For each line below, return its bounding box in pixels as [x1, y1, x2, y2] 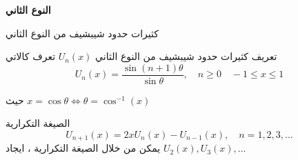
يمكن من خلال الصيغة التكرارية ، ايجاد [6, 141, 161, 155]
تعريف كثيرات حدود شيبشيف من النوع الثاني [95, 49, 277, 63]
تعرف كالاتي [6, 49, 56, 63]
